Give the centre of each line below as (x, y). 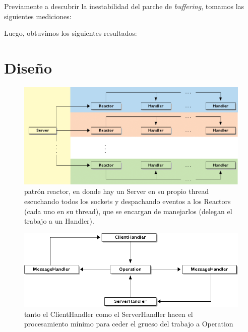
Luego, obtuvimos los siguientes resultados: (71, 33)
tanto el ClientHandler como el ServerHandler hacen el (109, 314)
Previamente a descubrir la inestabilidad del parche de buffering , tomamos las (124, 6)
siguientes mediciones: (38, 16)
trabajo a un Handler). (59, 221)
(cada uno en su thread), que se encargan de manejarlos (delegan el (128, 211)
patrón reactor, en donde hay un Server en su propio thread (116, 191)
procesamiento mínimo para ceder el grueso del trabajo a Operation (129, 324)
